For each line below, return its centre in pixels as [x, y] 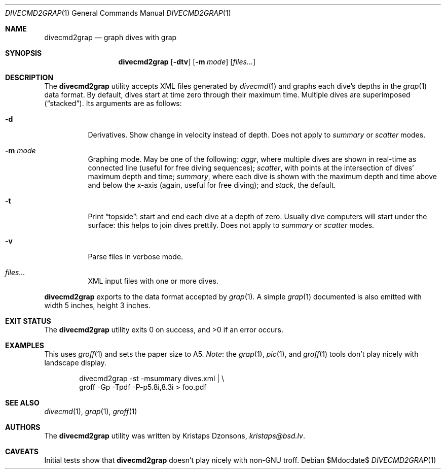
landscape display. [75, 363]
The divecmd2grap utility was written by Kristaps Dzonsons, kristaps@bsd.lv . [175, 436]
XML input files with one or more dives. [153, 281]
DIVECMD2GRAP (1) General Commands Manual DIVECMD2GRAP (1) [118, 13]
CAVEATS [22, 451]
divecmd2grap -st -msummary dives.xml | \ [152, 378]
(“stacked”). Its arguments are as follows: [113, 103]
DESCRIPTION [29, 77]
